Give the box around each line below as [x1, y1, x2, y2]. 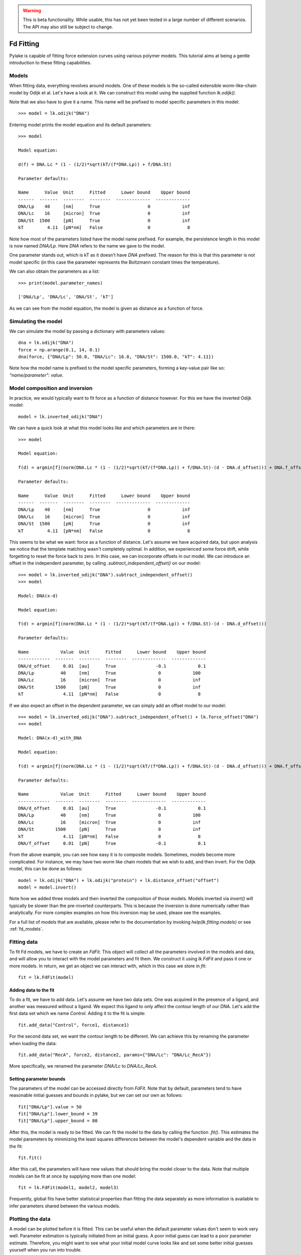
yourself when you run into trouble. [9, 1247, 82, 1253]
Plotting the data [9, 1215, 51, 1222]
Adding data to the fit [9, 987, 55, 993]
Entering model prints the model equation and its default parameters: [9, 121, 152, 128]
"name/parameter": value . [9, 372, 64, 378]
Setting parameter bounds [9, 1076, 65, 1082]
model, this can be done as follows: [9, 866, 83, 872]
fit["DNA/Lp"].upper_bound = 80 [18, 1118, 98, 1124]
